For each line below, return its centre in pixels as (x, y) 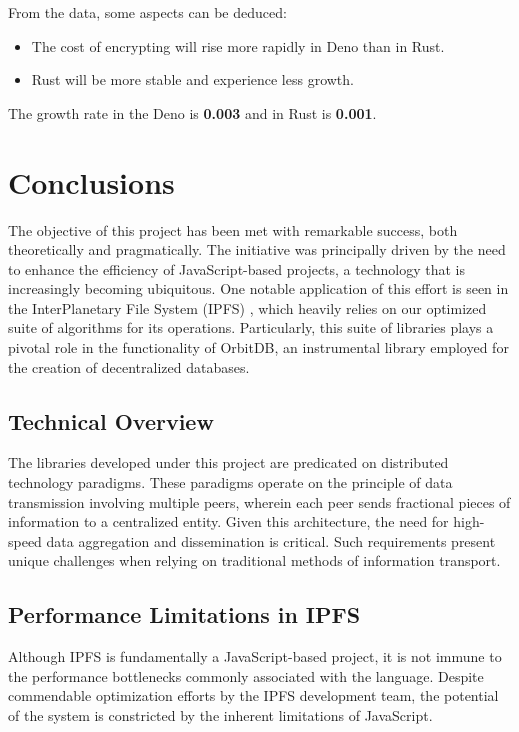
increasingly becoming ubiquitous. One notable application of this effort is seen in (258, 288)
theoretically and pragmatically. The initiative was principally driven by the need (257, 249)
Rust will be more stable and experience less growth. (192, 79)
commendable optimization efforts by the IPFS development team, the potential (253, 695)
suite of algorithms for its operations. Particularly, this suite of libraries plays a (251, 327)
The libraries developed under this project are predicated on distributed (228, 462)
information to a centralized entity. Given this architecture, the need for (228, 521)
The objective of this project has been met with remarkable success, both (233, 229)
